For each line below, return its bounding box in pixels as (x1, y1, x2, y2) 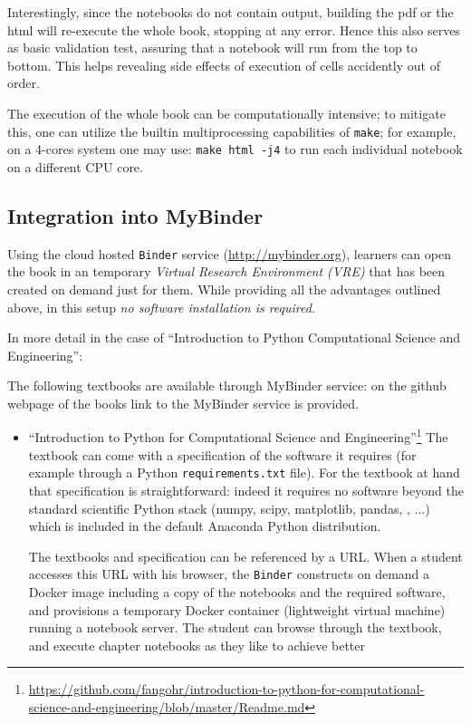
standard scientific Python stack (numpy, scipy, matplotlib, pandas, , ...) (28, 498, 430, 517)
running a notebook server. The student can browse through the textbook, (28, 618, 442, 637)
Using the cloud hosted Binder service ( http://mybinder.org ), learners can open (7, 244, 451, 263)
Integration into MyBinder (7, 201, 264, 229)
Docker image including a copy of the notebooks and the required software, (28, 583, 446, 602)
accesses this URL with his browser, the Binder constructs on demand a (28, 564, 430, 583)
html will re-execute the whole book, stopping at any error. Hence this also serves (7, 20, 460, 39)
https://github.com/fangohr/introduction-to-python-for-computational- (28, 680, 425, 699)
